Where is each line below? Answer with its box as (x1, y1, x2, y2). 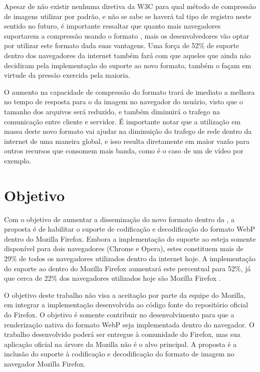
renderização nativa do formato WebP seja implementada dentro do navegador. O (4, 319, 254, 329)
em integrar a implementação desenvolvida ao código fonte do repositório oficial (4, 299, 248, 310)
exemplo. (4, 155, 32, 165)
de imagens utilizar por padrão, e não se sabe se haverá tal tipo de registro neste (4, 11, 251, 21)
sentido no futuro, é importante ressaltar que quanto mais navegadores (4, 21, 221, 31)
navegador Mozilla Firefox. (4, 358, 86, 368)
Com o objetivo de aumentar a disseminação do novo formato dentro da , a (4, 214, 234, 224)
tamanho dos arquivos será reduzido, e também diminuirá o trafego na (4, 106, 220, 116)
